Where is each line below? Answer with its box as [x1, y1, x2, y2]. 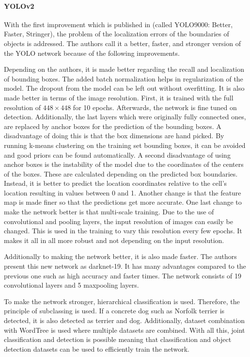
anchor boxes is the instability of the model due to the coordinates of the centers [4, 159, 244, 169]
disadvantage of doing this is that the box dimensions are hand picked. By [4, 130, 224, 141]
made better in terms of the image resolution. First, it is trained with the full [4, 92, 234, 102]
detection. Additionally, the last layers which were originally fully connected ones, [4, 112, 246, 122]
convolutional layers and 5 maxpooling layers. [4, 280, 139, 290]
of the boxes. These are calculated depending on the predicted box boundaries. [4, 168, 238, 178]
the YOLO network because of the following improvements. [4, 48, 180, 58]
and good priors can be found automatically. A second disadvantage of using [4, 149, 231, 160]
